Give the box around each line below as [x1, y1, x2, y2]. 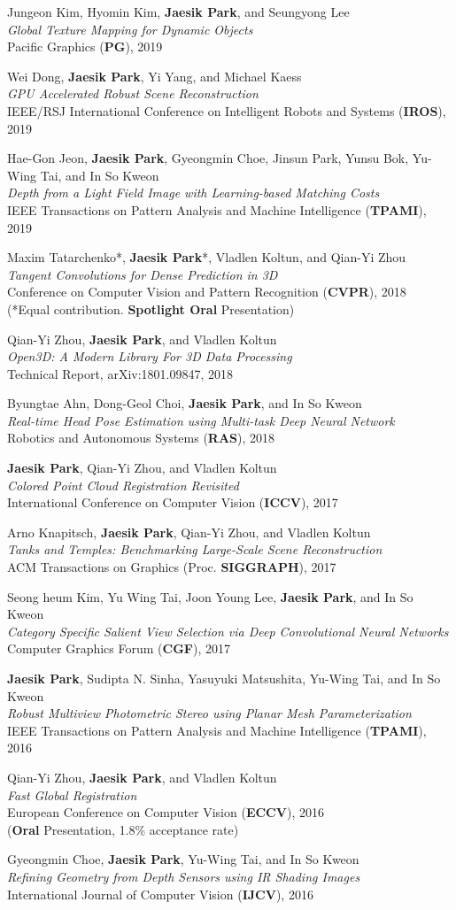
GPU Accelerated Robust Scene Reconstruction [7, 84, 259, 103]
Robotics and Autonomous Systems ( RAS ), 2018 [7, 428, 275, 447]
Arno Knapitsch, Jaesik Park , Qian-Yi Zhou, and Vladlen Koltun [7, 522, 371, 541]
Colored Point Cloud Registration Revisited [7, 475, 239, 494]
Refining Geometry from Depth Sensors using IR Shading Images [7, 867, 360, 885]
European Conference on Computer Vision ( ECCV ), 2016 [7, 803, 324, 821]
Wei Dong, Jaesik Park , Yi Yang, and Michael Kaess [7, 66, 302, 85]
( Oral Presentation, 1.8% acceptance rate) [7, 820, 239, 838]
